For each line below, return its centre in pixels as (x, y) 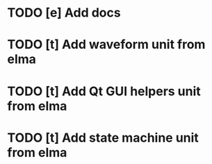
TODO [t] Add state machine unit (103, 138)
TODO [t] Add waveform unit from (106, 45)
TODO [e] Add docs (64, 13)
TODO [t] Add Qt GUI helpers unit (104, 91)
